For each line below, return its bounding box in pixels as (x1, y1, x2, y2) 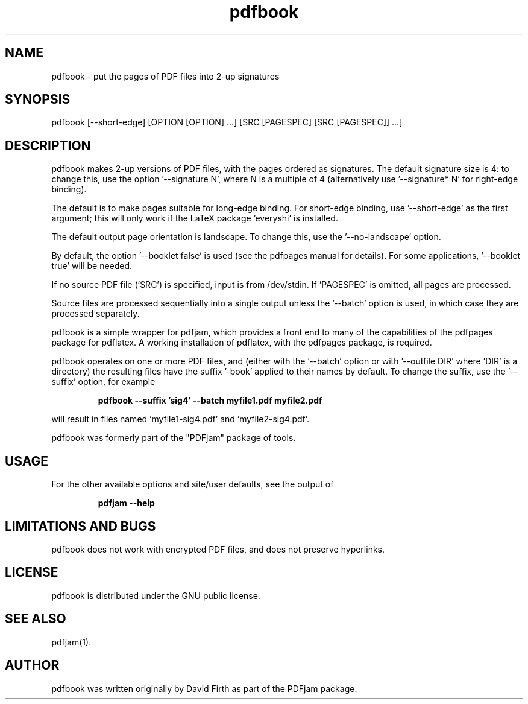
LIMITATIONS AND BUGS (5, 518, 156, 534)
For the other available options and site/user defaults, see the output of (51, 479, 334, 490)
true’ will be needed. (51, 261, 133, 271)
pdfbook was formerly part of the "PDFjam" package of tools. (51, 433, 296, 443)
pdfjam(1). (51, 636, 92, 647)
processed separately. (51, 308, 140, 319)
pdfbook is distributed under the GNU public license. (51, 590, 260, 601)
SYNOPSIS (5, 92, 71, 107)
